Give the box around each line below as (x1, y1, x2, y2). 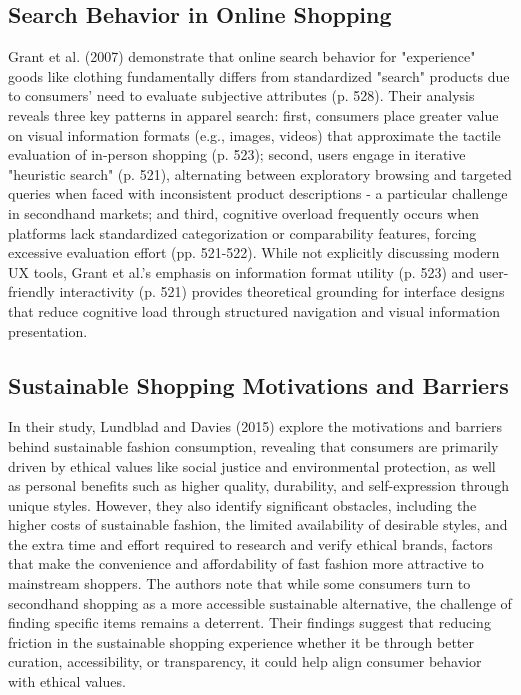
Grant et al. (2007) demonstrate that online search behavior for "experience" (8, 46, 476, 67)
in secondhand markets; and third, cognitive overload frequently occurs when (8, 202, 480, 223)
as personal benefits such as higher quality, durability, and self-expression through (8, 475, 509, 496)
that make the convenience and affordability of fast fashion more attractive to (8, 553, 484, 574)
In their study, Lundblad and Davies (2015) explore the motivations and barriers (8, 416, 503, 437)
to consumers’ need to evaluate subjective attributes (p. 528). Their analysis (8, 85, 475, 106)
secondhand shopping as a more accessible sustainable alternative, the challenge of (8, 592, 512, 613)
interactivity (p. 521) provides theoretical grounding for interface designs (59, 281, 505, 302)
